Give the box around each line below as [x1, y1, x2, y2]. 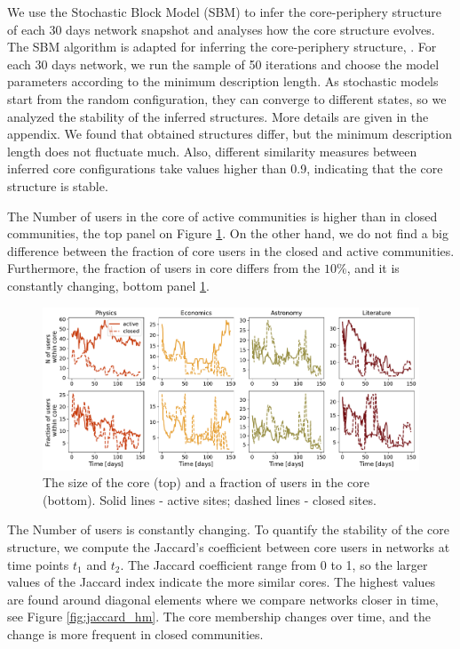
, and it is [346, 259, 400, 277]
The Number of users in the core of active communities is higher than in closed [7, 206, 438, 225]
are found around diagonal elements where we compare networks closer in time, [7, 589, 439, 608]
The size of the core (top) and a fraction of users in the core [43, 473, 369, 492]
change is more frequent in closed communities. [7, 625, 264, 644]
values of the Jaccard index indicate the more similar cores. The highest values [7, 573, 436, 591]
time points [7, 555, 69, 573]
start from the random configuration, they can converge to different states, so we [7, 89, 447, 108]
